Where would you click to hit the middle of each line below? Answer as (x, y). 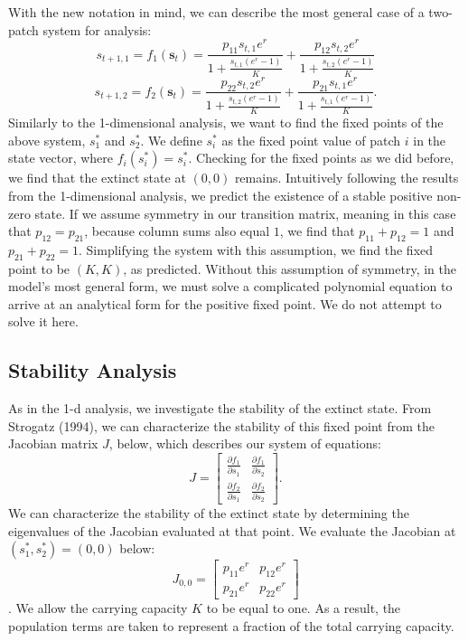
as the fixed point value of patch (311, 140)
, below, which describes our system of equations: (245, 443)
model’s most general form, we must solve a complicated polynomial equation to (230, 286)
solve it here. (43, 321)
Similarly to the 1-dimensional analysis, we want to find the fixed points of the (226, 123)
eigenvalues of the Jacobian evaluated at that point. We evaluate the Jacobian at (232, 530)
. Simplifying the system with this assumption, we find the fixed (256, 249)
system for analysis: (97, 29)
